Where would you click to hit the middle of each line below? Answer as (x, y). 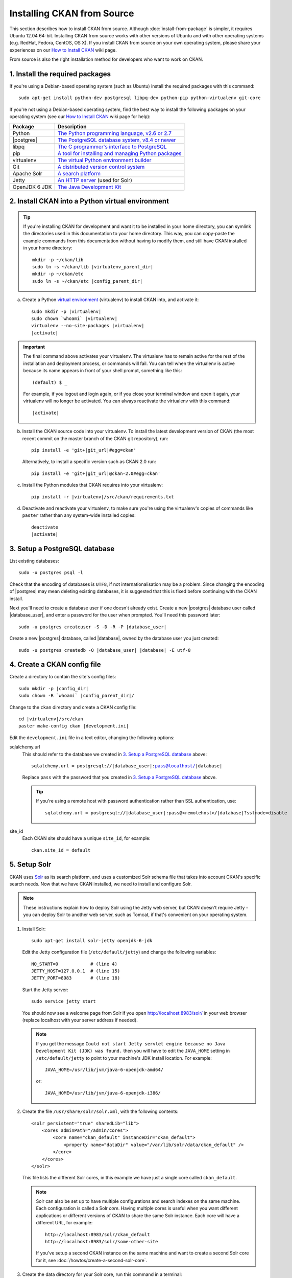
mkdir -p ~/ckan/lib (58, 260)
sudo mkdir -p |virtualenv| (66, 311)
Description (72, 126)
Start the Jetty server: (45, 990)
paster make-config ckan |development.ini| (74, 726)
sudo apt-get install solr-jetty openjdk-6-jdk (92, 940)
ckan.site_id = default (61, 850)
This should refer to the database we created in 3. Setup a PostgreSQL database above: (114, 754)
